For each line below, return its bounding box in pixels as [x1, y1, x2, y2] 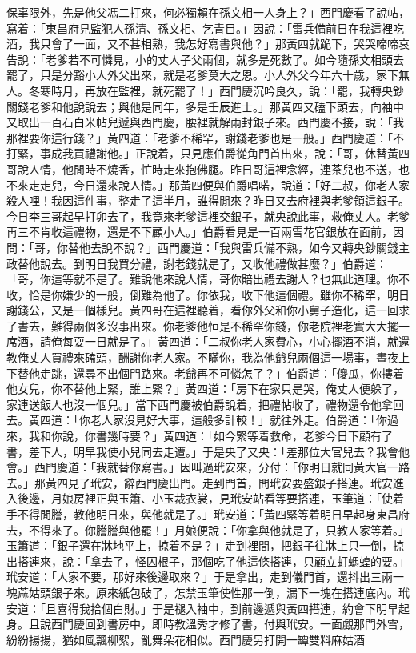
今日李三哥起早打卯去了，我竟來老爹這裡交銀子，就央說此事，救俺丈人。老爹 [6, 207, 410, 224]
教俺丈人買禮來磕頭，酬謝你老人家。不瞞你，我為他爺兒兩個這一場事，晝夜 [6, 349, 398, 366]
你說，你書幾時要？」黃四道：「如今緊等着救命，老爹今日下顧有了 [50, 427, 393, 444]
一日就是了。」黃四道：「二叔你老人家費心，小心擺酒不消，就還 [84, 333, 410, 350]
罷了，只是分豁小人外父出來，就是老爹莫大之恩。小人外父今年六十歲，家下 [6, 66, 398, 83]
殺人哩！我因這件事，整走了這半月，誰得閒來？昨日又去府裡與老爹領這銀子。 [6, 192, 410, 209]
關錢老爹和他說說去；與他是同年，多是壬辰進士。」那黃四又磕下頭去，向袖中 [6, 98, 404, 114]
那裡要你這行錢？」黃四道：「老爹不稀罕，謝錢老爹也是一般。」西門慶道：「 [6, 129, 393, 146]
